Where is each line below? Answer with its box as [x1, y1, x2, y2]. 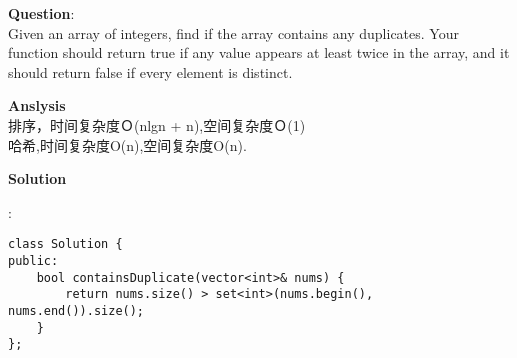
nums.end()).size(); [8, 303, 145, 318]
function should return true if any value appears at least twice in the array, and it [8, 42, 510, 63]
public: [8, 254, 59, 268]
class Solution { [8, 237, 123, 252]
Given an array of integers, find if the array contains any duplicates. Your [8, 22, 459, 43]
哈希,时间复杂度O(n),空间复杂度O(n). [8, 134, 247, 155]
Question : [8, 3, 75, 23]
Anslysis [8, 95, 66, 116]
